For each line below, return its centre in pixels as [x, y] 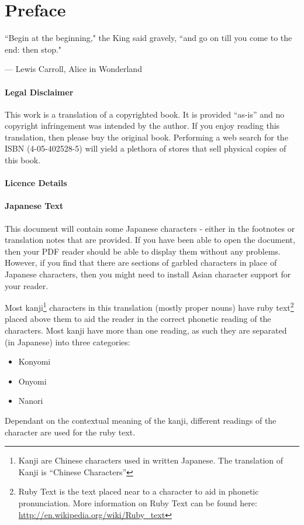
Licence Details [36, 183]
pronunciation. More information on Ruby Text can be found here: [138, 503]
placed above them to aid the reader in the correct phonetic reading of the [138, 319]
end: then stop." [33, 49]
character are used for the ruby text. [70, 432]
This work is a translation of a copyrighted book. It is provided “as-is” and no [145, 114]
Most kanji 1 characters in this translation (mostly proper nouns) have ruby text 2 [149, 306]
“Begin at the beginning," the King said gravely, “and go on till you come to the [148, 38]
